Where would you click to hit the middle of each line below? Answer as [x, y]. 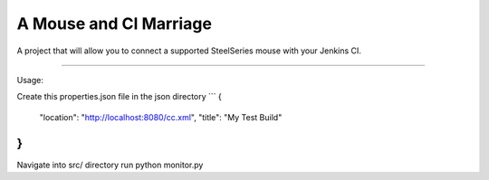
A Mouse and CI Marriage [115, 24]
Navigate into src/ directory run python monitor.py [110, 165]
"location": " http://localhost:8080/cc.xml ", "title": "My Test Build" [161, 117]
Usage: [30, 80]
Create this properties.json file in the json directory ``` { [119, 97]
